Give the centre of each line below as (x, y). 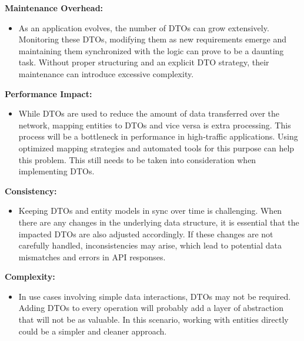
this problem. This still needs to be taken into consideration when (137, 159)
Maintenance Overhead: (54, 8)
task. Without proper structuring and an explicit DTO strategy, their (144, 62)
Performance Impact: (49, 93)
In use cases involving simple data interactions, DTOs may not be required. (155, 296)
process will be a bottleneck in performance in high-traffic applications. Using (158, 136)
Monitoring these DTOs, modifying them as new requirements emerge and (153, 39)
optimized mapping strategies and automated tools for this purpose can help (156, 148)
